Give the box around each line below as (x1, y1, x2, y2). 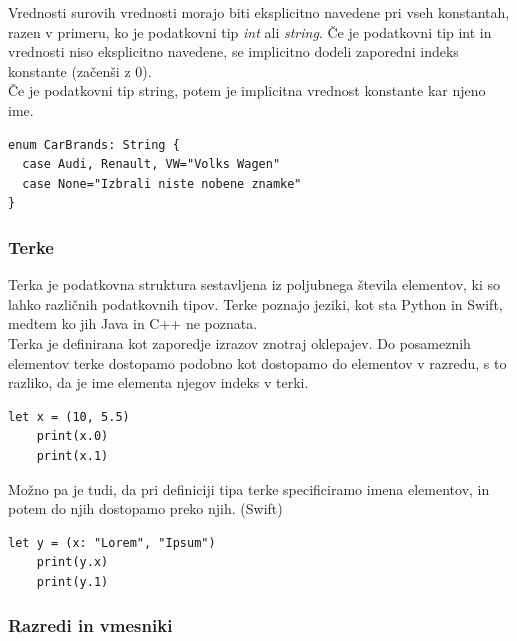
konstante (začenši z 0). (8, 60, 152, 81)
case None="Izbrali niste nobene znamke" (22, 176, 302, 191)
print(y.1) (36, 574, 109, 589)
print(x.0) (36, 429, 109, 444)
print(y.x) (36, 555, 109, 570)
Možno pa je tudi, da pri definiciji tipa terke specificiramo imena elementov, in (8, 478, 490, 499)
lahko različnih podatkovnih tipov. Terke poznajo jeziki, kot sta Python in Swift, (8, 293, 503, 314)
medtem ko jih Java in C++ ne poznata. (8, 313, 258, 334)
